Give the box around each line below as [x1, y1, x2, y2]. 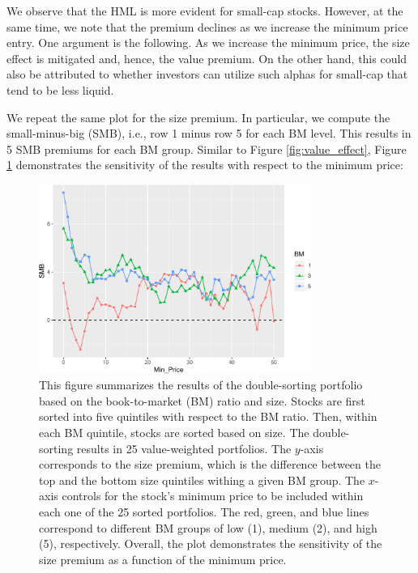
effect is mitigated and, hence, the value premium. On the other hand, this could [6, 49, 407, 66]
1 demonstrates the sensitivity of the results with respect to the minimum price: [6, 156, 403, 173]
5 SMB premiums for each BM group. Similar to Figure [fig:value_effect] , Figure [6, 140, 407, 157]
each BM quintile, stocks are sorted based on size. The [39, 423, 309, 440]
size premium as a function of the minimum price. [39, 550, 287, 567]
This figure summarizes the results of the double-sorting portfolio [39, 376, 363, 393]
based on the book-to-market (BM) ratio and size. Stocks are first [39, 392, 365, 409]
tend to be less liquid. [6, 81, 114, 98]
